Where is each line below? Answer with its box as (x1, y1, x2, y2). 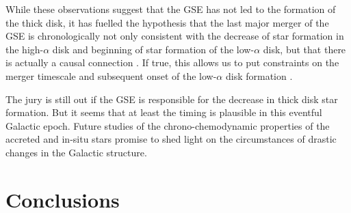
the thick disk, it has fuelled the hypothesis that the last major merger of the (5, 15, 329, 29)
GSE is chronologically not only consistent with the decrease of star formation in (5, 29, 344, 43)
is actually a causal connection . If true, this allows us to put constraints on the (5, 55, 339, 70)
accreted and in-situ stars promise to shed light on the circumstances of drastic (5, 132, 337, 146)
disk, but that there (263, 42, 346, 56)
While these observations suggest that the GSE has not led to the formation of (5, 2, 336, 16)
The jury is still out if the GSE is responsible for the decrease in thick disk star (5, 91, 338, 106)
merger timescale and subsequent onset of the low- (5, 68, 217, 83)
